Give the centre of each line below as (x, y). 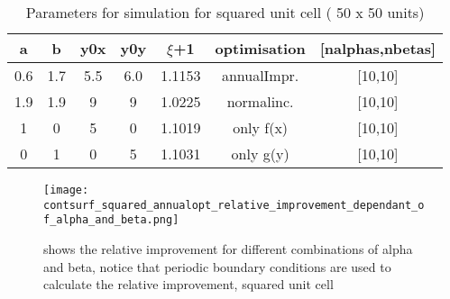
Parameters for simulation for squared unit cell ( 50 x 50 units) (225, 12)
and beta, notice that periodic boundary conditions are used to (217, 266)
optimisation (260, 48)
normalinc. (260, 101)
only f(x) (261, 127)
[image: (66, 190)
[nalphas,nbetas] (378, 48)
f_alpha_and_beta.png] (111, 220)
